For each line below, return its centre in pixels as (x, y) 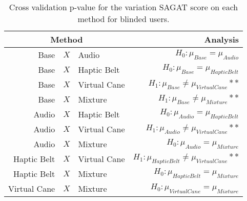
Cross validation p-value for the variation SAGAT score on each (123, 7)
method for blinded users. (123, 19)
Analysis (222, 39)
